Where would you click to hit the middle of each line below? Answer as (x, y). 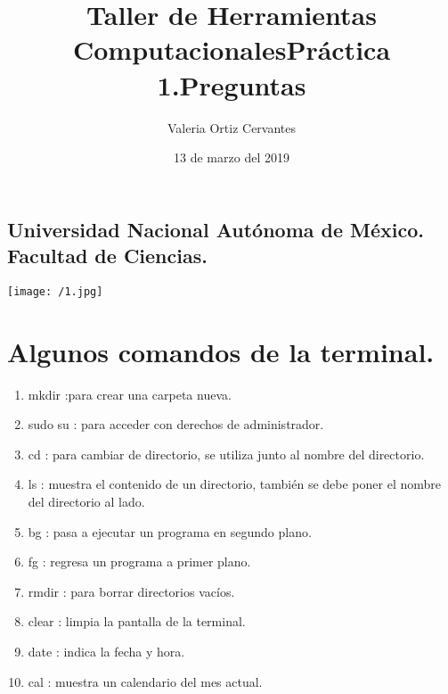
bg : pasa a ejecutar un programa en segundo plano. (170, 531)
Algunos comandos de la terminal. (221, 351)
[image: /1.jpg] (55, 291)
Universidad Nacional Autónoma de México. (216, 229)
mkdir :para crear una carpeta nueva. (130, 394)
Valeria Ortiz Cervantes (232, 127)
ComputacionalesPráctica (232, 50)
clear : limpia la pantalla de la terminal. (137, 621)
